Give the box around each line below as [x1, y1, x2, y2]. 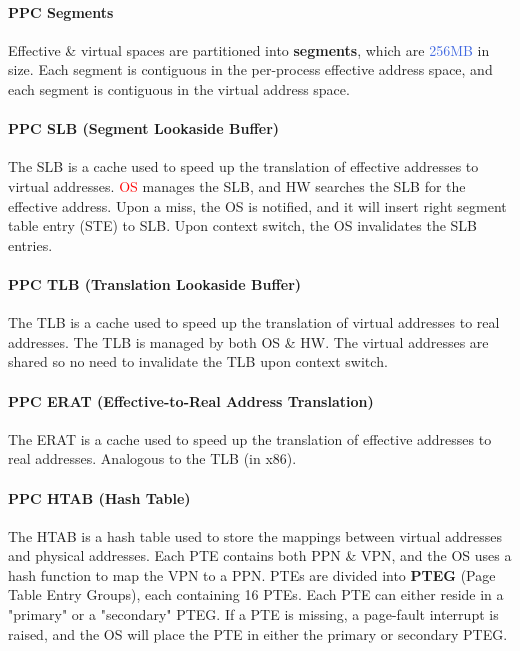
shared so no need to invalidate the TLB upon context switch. [8, 351, 388, 372]
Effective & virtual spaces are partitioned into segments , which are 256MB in [8, 39, 490, 60]
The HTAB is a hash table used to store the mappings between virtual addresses [8, 525, 502, 546]
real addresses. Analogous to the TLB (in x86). [8, 448, 297, 469]
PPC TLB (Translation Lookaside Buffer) [8, 273, 302, 294]
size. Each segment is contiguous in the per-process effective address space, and [8, 59, 493, 80]
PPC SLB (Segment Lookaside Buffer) [8, 118, 280, 139]
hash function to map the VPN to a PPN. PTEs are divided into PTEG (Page [8, 564, 496, 585]
